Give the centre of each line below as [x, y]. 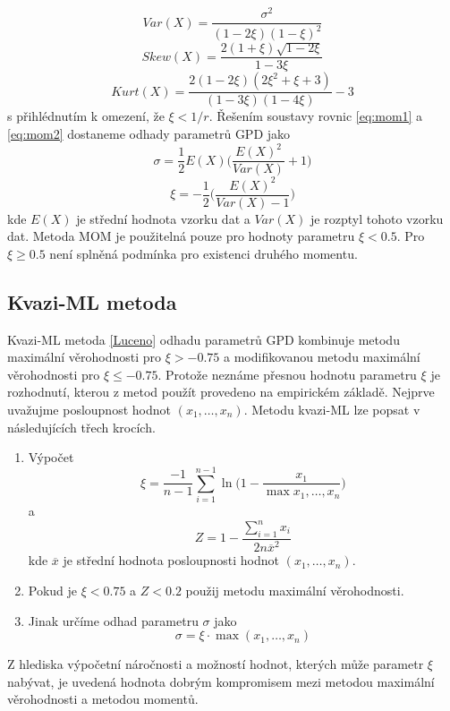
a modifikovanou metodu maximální [322, 357]
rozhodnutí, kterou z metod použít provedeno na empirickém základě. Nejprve [221, 392]
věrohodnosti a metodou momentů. [103, 699]
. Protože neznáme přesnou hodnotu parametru [287, 374]
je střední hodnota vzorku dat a [163, 218]
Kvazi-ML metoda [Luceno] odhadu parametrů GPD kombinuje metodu [204, 339]
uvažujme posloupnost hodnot [89, 410]
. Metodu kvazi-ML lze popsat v [332, 410]
